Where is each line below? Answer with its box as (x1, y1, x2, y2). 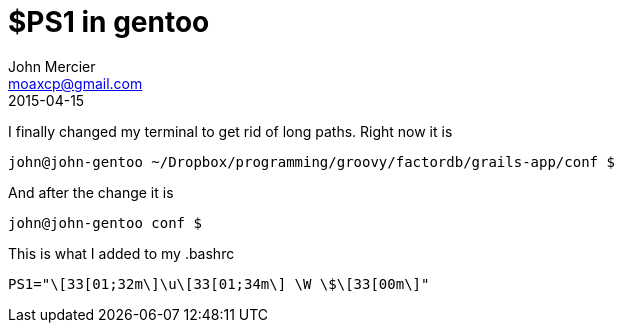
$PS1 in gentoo (8, 5, 210, 39)
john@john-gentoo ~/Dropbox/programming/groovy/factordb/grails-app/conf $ (8, 153, 615, 170)
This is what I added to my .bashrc (8, 244, 235, 262)
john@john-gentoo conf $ (8, 214, 202, 231)
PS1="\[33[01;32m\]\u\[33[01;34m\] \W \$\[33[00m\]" (8, 275, 430, 292)
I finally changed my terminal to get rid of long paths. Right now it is (8, 122, 453, 140)
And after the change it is (8, 183, 174, 201)
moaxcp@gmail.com (8, 74, 143, 92)
